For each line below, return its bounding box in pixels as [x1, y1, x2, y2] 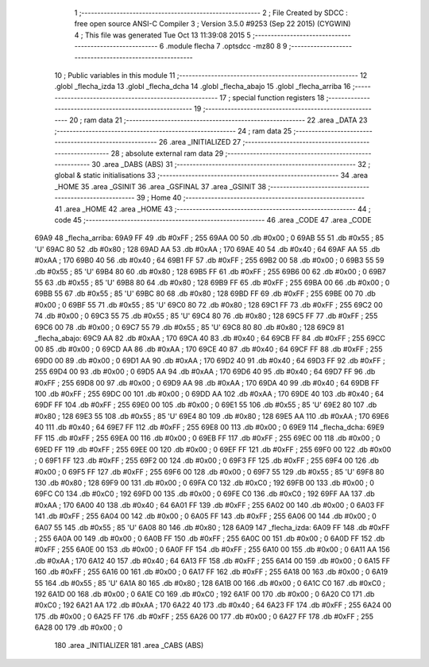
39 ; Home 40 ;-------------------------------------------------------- [136, 193, 365, 203]
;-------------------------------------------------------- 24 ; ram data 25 [54, 126, 292, 135]
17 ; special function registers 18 [219, 92, 325, 103]
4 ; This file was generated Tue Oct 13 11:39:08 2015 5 [74, 30, 252, 40]
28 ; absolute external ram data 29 [110, 148, 224, 158]
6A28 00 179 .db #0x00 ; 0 [34, 622, 123, 632]
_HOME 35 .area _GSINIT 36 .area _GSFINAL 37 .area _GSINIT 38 [54, 181, 266, 191]
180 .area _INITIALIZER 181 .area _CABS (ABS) [54, 641, 204, 650]
